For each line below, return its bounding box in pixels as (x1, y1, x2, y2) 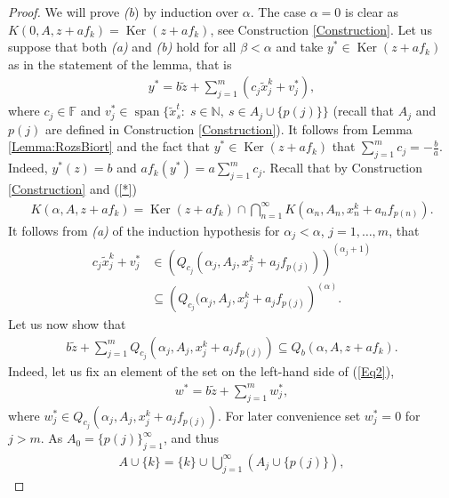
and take (276, 37, 324, 56)
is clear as (345, 3, 399, 20)
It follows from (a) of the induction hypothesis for (8, 221, 280, 239)
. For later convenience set (217, 406, 361, 424)
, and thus (164, 429, 219, 447)
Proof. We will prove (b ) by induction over (8, 3, 239, 20)
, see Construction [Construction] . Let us (210, 20, 432, 38)
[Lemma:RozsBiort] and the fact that (8, 137, 211, 156)
